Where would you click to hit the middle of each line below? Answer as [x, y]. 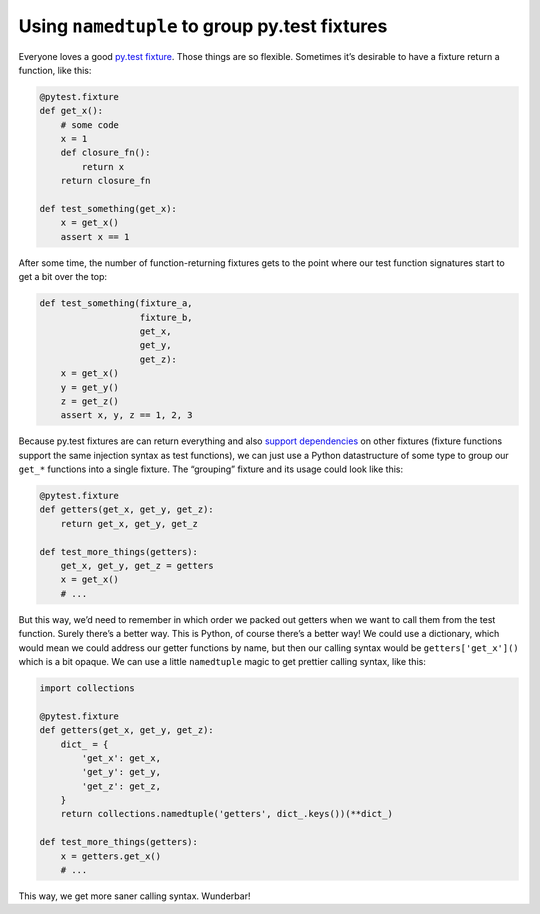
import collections [87, 688]
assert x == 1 [95, 236]
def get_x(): [71, 111]
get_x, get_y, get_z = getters [137, 566]
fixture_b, [166, 317]
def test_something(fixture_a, [116, 303]
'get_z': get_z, [121, 786]
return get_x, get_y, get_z [129, 523]
